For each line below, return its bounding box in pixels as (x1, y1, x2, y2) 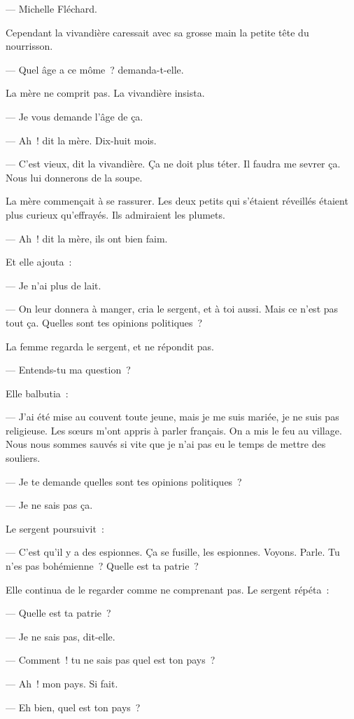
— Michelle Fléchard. (6, 1, 97, 15)
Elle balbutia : (6, 385, 69, 400)
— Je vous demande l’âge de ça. (6, 109, 143, 123)
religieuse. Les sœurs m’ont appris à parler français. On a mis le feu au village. (6, 423, 342, 437)
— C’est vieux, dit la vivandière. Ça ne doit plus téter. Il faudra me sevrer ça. (6, 156, 341, 171)
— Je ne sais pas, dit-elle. (6, 629, 115, 643)
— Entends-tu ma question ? (6, 362, 131, 377)
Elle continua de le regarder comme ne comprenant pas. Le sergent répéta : (6, 582, 330, 596)
